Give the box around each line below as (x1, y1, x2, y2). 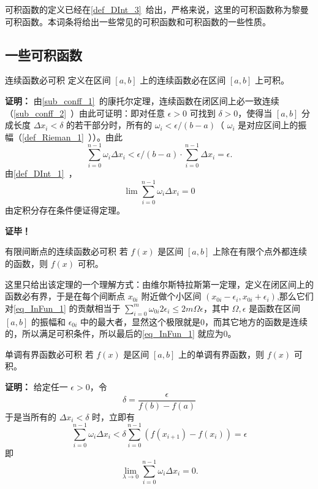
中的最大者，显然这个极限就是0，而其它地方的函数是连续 (80, 315, 308, 328)
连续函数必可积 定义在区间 (5, 74, 111, 87)
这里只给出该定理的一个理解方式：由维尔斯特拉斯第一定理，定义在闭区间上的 (5, 277, 314, 290)
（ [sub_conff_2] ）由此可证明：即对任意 (5, 106, 165, 119)
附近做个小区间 (141, 290, 202, 302)
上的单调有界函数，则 (178, 347, 264, 360)
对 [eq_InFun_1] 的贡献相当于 (5, 301, 121, 314)
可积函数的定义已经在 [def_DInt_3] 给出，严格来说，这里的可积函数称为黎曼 (5, 3, 309, 15)
